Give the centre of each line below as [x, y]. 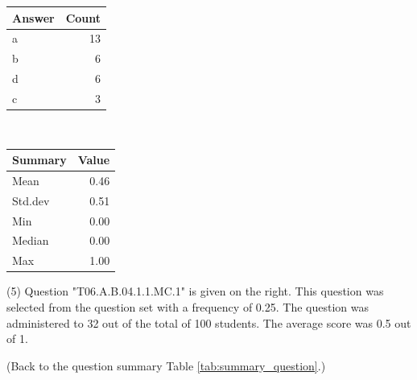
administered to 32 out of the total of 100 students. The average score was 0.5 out [209, 322]
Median [31, 240]
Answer [33, 17]
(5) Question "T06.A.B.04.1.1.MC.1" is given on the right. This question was [195, 291]
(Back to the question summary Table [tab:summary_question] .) [166, 365]
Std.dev [31, 200]
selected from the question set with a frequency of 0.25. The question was [188, 306]
